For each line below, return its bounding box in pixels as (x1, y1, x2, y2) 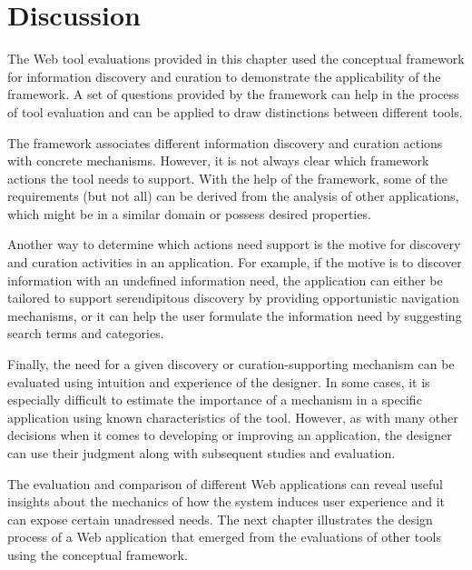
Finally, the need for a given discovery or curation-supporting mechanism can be (7, 355, 455, 374)
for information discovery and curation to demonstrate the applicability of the (7, 66, 441, 85)
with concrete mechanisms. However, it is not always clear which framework (7, 151, 429, 170)
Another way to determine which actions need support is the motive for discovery (7, 235, 461, 254)
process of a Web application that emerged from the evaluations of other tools (7, 527, 442, 546)
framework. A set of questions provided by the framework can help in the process (7, 85, 459, 104)
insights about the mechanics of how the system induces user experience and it (7, 492, 446, 511)
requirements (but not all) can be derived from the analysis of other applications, (7, 186, 459, 205)
